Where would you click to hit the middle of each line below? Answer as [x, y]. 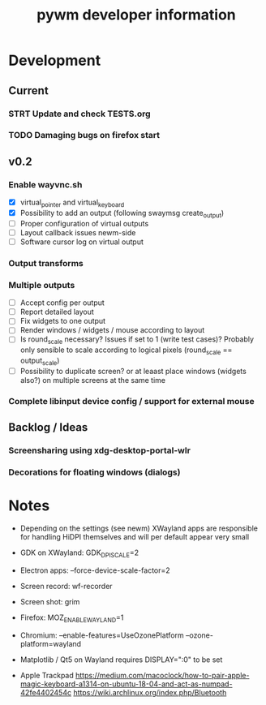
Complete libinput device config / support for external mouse [131, 401]
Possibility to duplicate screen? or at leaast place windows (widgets [133, 371]
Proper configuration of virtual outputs [84, 223]
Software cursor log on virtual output [82, 242]
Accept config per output [62, 303]
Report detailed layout [57, 312]
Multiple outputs [42, 285]
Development [55, 60]
